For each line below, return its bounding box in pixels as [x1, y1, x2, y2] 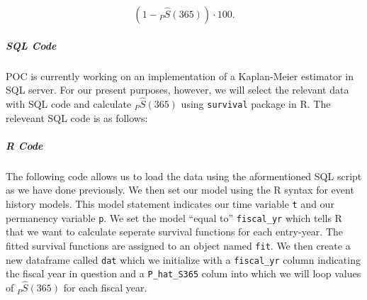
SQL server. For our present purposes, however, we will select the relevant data [6, 82, 349, 97]
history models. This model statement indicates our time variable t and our [6, 196, 334, 211]
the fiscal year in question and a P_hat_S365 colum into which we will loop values [6, 266, 361, 281]
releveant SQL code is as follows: [6, 110, 148, 125]
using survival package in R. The [181, 96, 331, 111]
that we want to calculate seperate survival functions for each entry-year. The [6, 224, 343, 239]
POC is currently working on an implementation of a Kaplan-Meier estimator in [6, 68, 354, 83]
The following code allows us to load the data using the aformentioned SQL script [6, 168, 362, 183]
